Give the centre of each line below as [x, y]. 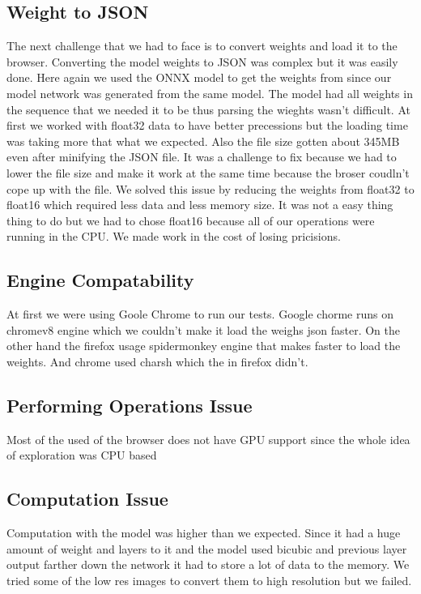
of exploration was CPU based [82, 455]
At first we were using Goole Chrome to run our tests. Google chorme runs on [200, 314]
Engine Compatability [100, 280]
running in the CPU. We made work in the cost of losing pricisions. [174, 236]
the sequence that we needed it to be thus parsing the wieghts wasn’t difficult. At [208, 109]
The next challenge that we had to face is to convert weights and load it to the [202, 46]
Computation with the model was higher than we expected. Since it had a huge [204, 533]
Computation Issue [87, 499]
